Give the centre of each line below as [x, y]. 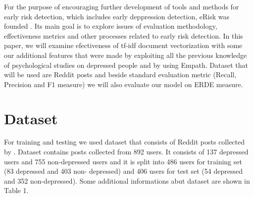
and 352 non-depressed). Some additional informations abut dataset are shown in [127, 180]
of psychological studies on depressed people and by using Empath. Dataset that [126, 65]
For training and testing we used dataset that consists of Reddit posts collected [125, 142]
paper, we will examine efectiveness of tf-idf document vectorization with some [123, 45]
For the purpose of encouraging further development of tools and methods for [122, 6]
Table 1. [16, 190]
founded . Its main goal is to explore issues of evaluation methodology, [111, 26]
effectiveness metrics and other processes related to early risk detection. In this [124, 35]
